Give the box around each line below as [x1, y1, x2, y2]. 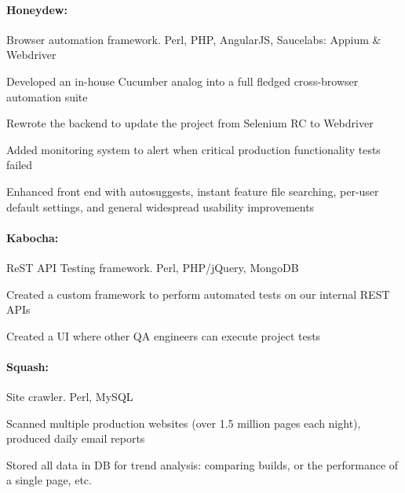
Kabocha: [6, 229, 59, 245]
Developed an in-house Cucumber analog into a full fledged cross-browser [6, 72, 359, 89]
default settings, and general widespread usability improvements [6, 198, 315, 215]
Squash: [6, 358, 49, 374]
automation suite [6, 88, 88, 105]
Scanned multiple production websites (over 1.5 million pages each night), [6, 414, 361, 431]
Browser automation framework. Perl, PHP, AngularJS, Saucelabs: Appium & [6, 31, 381, 47]
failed [6, 156, 33, 173]
